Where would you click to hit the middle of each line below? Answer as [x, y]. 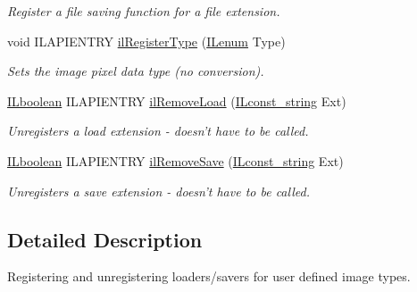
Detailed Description [105, 239]
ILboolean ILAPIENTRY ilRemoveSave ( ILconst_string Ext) [175, 160]
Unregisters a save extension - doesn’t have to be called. [158, 191]
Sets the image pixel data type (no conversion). [136, 71]
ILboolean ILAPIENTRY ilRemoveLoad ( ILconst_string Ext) [177, 100]
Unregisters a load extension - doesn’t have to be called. [158, 131]
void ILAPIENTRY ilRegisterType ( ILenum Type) [146, 41]
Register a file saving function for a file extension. [144, 11]
